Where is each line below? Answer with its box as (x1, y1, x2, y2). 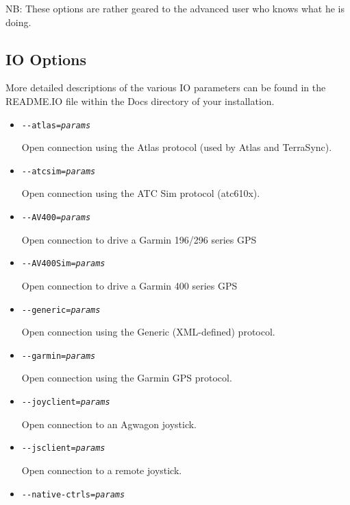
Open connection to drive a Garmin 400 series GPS (21, 278, 238, 292)
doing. (5, 14, 32, 29)
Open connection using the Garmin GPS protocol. (21, 371, 232, 385)
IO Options (5, 48, 87, 69)
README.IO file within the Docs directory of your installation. (5, 93, 275, 108)
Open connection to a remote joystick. (21, 462, 182, 477)
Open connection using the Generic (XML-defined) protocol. (21, 325, 275, 339)
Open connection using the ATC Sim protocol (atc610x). (21, 186, 260, 200)
